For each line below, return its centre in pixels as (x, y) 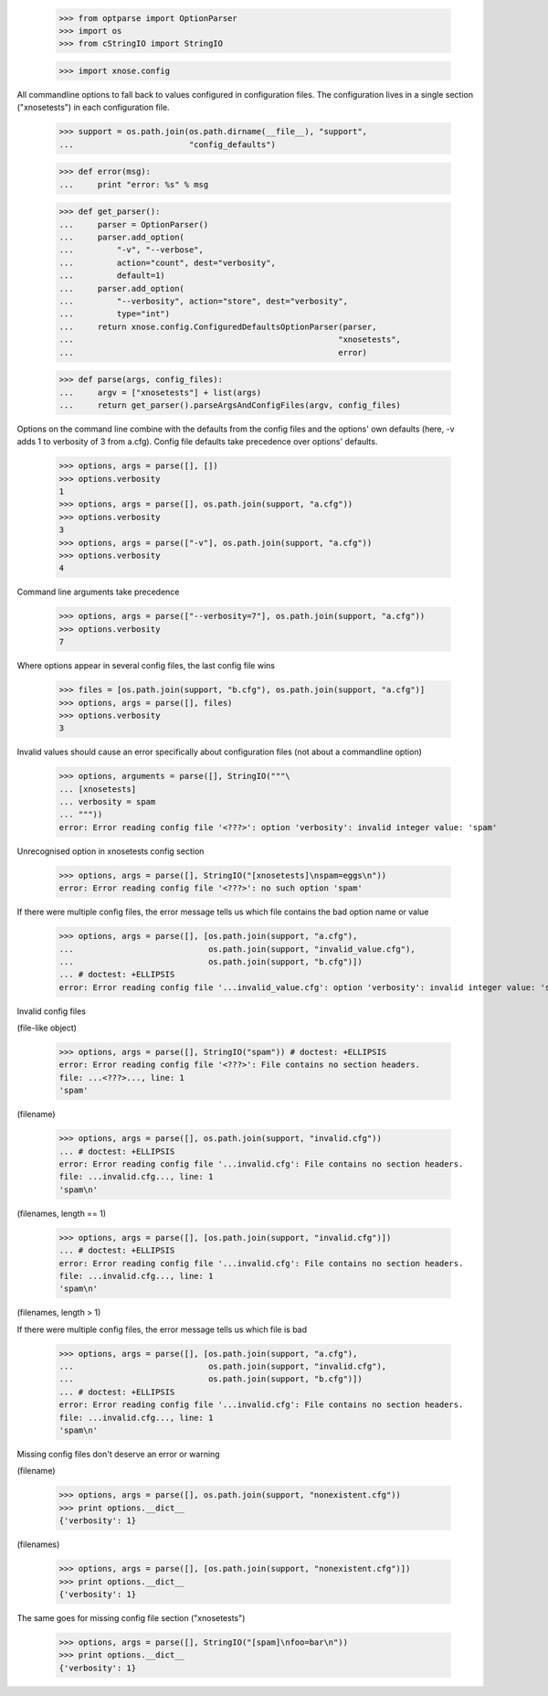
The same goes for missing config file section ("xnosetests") (131, 1617)
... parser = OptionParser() (134, 224)
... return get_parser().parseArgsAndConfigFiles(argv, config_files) (230, 405)
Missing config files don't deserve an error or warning (118, 1454)
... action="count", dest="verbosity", (167, 262)
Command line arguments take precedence (98, 592)
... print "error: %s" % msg (134, 184)
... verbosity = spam (107, 802)
